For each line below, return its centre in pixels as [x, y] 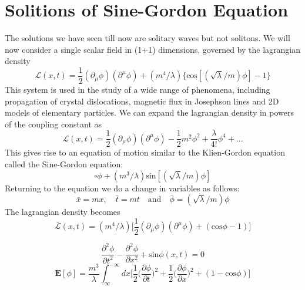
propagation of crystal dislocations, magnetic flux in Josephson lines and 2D [142, 101]
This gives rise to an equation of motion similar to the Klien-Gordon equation [145, 152]
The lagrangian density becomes [63, 212]
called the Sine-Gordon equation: [64, 164]
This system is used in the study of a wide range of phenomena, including [138, 89]
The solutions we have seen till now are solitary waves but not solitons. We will [148, 38]
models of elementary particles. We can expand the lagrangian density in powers [150, 112]
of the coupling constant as [53, 124]
